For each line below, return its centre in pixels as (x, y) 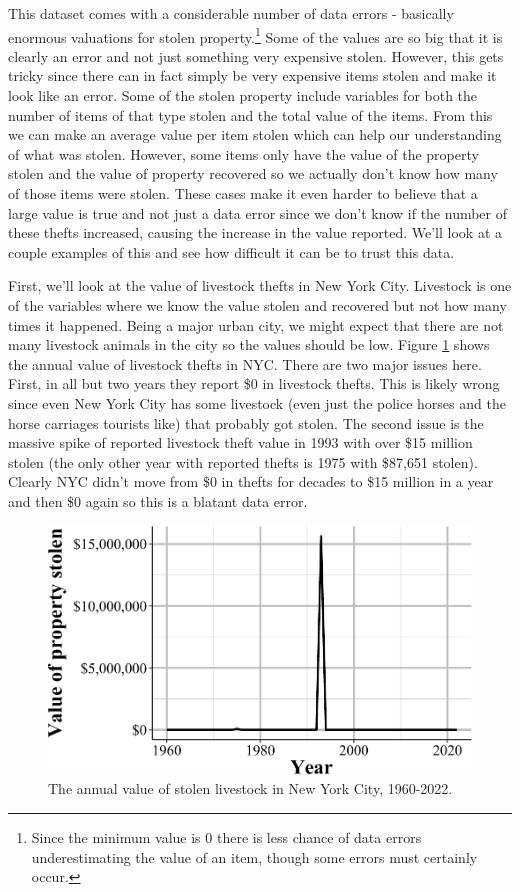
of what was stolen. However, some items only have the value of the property (243, 153)
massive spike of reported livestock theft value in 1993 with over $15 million (240, 442)
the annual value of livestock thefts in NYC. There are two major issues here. (245, 363)
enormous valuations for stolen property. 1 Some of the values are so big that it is (255, 35)
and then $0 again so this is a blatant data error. (158, 500)
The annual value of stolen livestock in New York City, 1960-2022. (250, 788)
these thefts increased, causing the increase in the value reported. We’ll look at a (255, 232)
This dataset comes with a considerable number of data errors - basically (231, 13)
